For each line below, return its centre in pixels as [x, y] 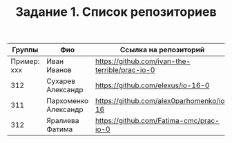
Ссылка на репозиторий [162, 50]
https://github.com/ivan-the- [143, 61]
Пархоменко [67, 101]
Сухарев [61, 81]
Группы [25, 50]
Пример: [25, 61]
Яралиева [62, 121]
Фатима [59, 129]
